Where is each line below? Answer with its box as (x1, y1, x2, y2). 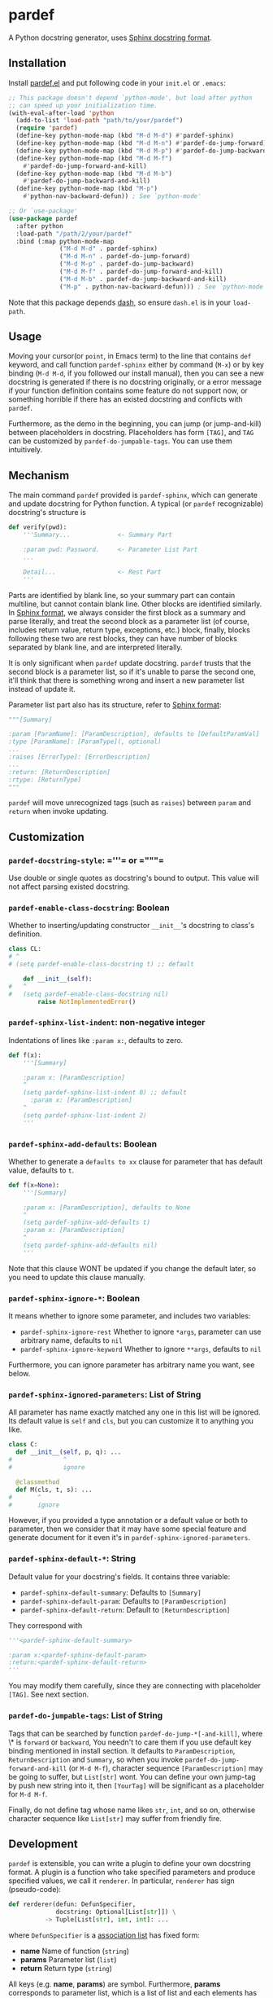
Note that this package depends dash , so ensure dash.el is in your (8, 297, 232, 307)
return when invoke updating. (8, 807, 109, 816)
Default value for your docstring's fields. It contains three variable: (8, 1571, 231, 1582)
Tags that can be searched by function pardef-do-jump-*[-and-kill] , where (8, 1728, 263, 1738)
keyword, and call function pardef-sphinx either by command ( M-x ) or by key (8, 360, 264, 370)
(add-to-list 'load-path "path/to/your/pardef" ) (15, 117, 184, 125)
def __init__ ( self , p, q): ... (15, 1448, 122, 1456)
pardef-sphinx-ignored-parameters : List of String (8, 1389, 201, 1401)
